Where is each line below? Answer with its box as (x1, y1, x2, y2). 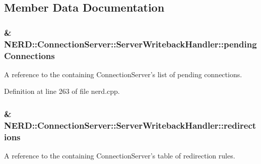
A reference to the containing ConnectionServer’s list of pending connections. (4, 69, 242, 79)
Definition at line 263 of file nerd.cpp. (4, 86, 120, 96)
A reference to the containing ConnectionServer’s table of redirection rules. (4, 150, 235, 161)
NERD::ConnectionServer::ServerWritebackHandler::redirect (4, 119, 256, 131)
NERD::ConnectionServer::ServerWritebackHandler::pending (4, 37, 257, 50)
